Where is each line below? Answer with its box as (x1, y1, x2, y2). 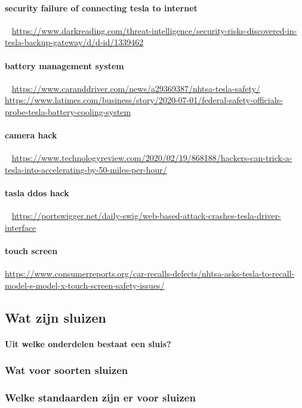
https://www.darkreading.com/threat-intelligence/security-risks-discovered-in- (11, 24, 297, 36)
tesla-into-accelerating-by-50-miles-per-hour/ (5, 163, 167, 175)
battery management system (5, 59, 124, 72)
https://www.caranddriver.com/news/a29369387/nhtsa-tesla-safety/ (11, 82, 260, 94)
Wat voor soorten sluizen (5, 363, 128, 378)
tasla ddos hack (5, 187, 69, 199)
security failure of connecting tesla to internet (5, 1, 198, 14)
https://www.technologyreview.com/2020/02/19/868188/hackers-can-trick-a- (11, 152, 292, 164)
